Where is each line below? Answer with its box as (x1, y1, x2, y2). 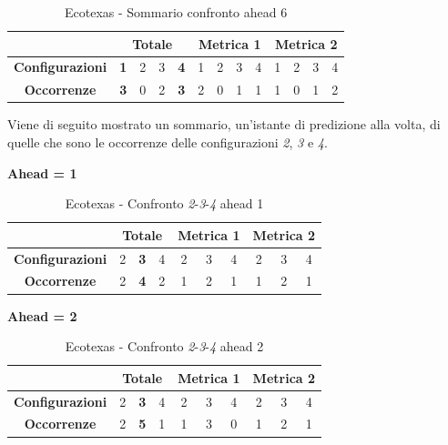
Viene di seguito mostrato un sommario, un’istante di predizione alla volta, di (7, 115, 441, 134)
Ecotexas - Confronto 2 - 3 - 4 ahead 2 (65, 337, 264, 356)
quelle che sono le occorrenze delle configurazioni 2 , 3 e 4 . (7, 132, 328, 151)
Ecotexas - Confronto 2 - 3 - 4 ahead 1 (65, 194, 264, 213)
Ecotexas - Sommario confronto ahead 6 (65, 3, 288, 21)
